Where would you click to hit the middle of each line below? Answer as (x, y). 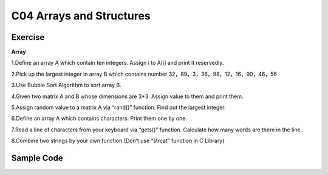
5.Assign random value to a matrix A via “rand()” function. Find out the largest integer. (118, 107)
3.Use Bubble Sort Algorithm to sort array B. (66, 85)
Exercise (28, 37)
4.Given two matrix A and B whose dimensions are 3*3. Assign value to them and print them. (127, 96)
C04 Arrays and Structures (81, 16)
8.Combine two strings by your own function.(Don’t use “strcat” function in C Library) (118, 141)
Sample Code (37, 158)
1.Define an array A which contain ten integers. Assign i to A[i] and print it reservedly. (118, 63)
